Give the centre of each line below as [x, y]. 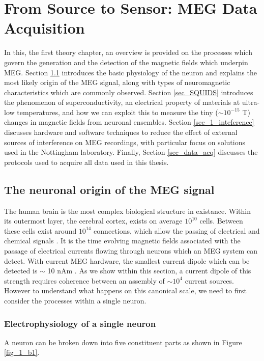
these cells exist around [40, 230]
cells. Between [221, 221]
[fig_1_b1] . [22, 352]
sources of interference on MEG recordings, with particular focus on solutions [125, 142]
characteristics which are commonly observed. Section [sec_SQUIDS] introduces [129, 92]
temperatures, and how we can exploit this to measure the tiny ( [118, 112]
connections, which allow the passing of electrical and [177, 230]
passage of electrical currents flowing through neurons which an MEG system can [131, 251]
